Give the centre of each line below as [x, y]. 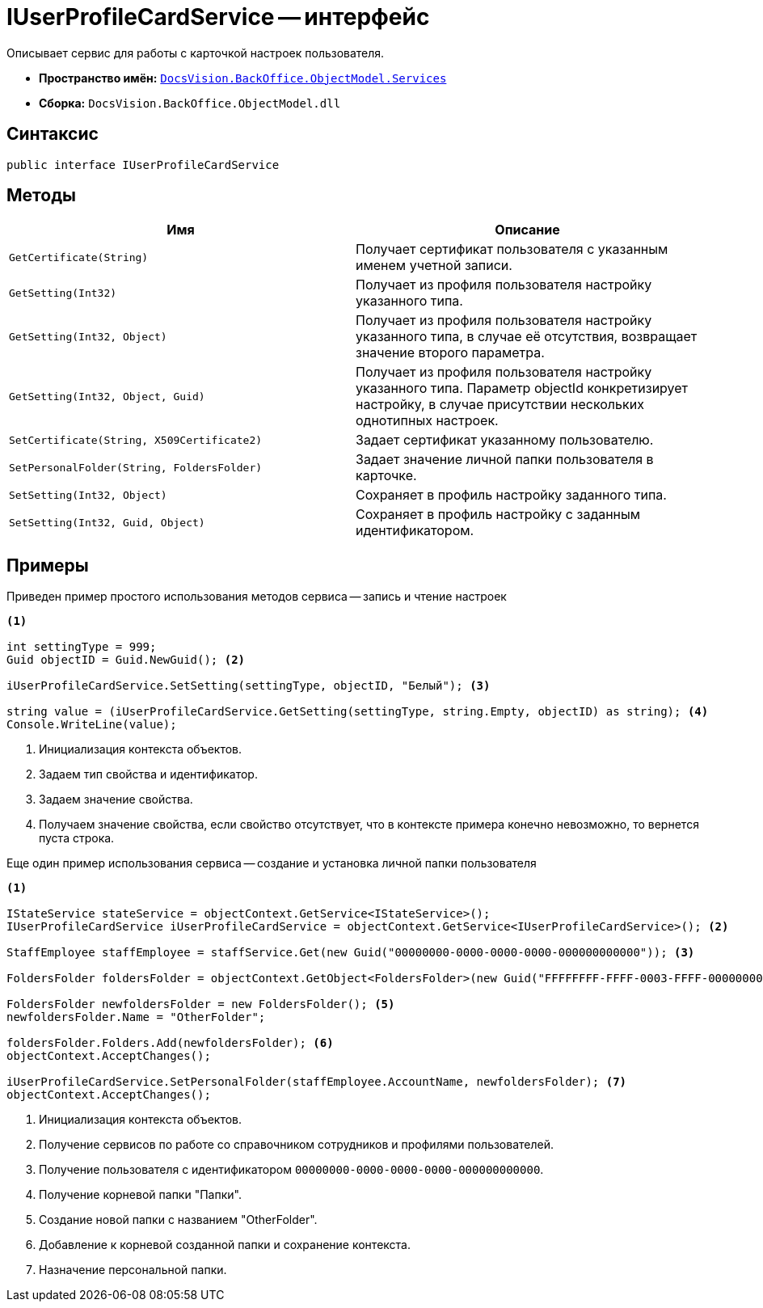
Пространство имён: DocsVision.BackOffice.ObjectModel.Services [243, 78]
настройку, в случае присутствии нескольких [500, 405]
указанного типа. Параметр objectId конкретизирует [522, 388]
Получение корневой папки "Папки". [140, 1195]
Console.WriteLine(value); [92, 725]
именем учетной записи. [434, 266]
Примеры [48, 565]
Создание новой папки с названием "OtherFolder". [178, 1220]
